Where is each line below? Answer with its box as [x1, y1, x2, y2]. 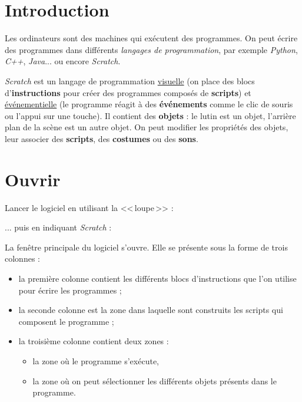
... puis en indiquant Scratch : [5, 221, 112, 233]
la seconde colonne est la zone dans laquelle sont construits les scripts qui [18, 304, 283, 316]
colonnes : [5, 252, 40, 265]
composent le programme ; [18, 315, 114, 327]
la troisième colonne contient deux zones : [18, 335, 169, 347]
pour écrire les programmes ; [18, 284, 122, 296]
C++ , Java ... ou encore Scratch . [5, 55, 121, 67]
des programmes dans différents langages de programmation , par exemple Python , [5, 43, 298, 55]
